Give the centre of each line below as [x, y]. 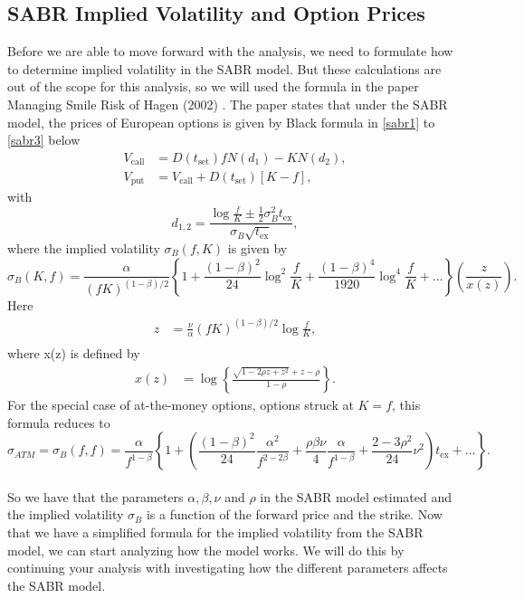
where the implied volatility [84, 248]
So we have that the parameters [95, 496]
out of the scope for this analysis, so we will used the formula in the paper [213, 86]
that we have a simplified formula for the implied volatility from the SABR [215, 532]
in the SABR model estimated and [356, 496]
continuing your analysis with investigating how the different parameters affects [228, 568]
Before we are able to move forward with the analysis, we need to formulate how [230, 51]
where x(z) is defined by [74, 353]
